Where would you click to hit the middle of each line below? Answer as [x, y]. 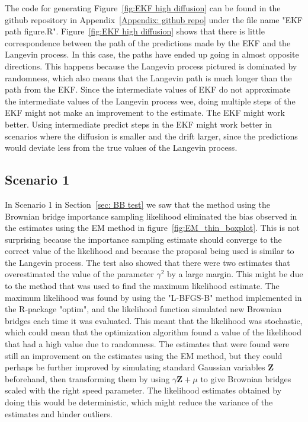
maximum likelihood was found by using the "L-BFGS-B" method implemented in [153, 297]
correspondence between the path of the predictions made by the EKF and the [148, 42]
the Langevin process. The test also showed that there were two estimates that [147, 262]
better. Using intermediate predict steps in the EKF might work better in [139, 124]
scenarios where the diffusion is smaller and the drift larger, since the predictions [151, 136]
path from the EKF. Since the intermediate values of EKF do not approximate [148, 89]
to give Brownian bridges [246, 378]
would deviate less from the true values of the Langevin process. [121, 147]
